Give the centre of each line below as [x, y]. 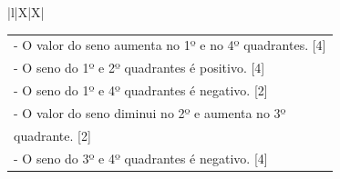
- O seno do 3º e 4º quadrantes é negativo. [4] [141, 158]
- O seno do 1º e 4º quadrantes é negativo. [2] [141, 90]
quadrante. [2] [52, 135]
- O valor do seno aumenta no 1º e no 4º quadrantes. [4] [170, 45]
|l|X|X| [26, 12]
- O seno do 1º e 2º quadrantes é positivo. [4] [139, 68]
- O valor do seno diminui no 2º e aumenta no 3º [150, 112]
